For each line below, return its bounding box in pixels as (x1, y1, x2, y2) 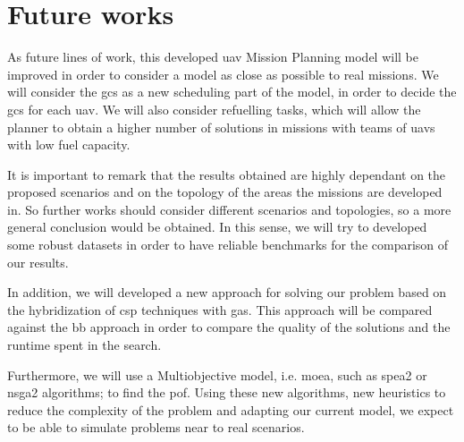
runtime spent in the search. (7, 336, 162, 354)
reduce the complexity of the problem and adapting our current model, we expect (7, 400, 454, 419)
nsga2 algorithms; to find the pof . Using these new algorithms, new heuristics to (7, 383, 446, 402)
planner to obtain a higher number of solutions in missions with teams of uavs (7, 117, 435, 136)
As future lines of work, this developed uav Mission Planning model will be (7, 47, 418, 66)
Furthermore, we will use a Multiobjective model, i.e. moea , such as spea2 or (7, 365, 427, 384)
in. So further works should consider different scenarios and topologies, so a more (7, 200, 451, 218)
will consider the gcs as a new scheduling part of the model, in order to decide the (7, 82, 457, 101)
